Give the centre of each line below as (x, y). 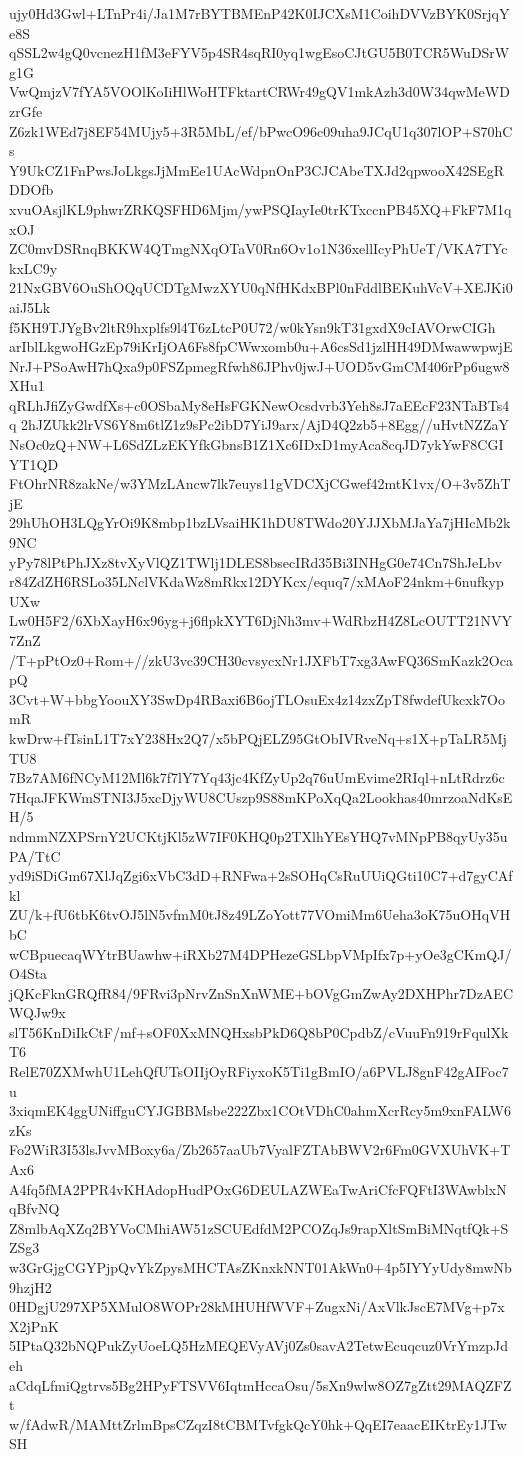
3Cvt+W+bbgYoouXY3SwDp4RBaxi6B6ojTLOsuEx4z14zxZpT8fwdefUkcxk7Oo (257, 698)
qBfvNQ (34, 1208)
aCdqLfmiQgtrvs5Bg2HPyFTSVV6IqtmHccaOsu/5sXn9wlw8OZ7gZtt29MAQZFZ (260, 1384)
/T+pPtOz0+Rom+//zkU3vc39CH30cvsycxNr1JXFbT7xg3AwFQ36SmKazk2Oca (261, 659)
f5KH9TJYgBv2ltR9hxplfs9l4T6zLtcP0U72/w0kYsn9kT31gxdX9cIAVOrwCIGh (252, 326)
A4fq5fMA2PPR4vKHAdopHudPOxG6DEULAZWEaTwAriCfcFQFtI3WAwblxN (258, 1188)
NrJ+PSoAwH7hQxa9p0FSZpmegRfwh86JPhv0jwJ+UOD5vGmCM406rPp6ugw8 (259, 365)
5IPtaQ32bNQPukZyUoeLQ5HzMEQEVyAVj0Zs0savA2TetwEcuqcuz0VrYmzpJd (258, 1345)
